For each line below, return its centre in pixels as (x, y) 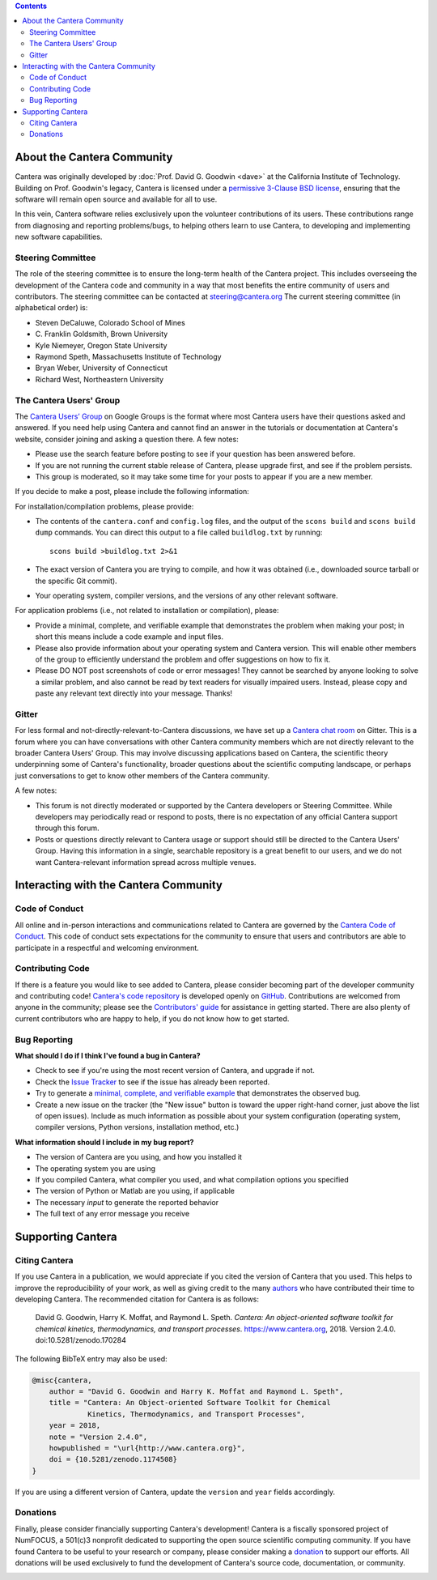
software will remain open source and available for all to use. (116, 199)
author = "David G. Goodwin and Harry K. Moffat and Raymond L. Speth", (196, 1391)
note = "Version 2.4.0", (98, 1437)
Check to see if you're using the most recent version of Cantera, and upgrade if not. (175, 1071)
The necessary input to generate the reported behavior (127, 1202)
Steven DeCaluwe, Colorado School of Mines (110, 322)
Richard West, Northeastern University (100, 379)
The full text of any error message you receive (112, 1214)
